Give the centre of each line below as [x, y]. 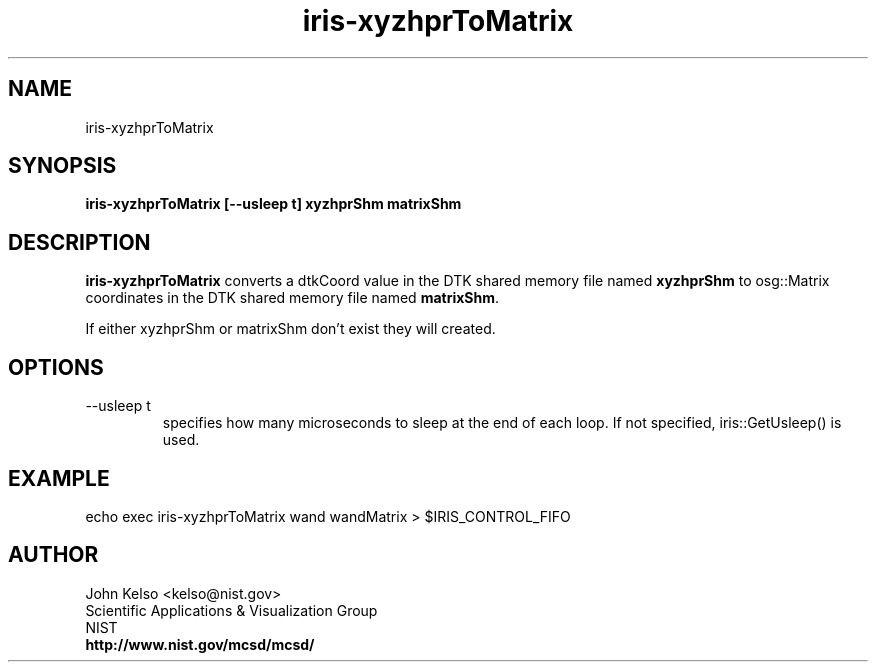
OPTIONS [56, 367]
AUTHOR [53, 555]
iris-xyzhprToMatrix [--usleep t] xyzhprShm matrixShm [273, 204]
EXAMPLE [59, 478]
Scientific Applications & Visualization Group [231, 610]
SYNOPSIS [62, 166]
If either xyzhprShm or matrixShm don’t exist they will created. [290, 329]
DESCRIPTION [79, 242]
